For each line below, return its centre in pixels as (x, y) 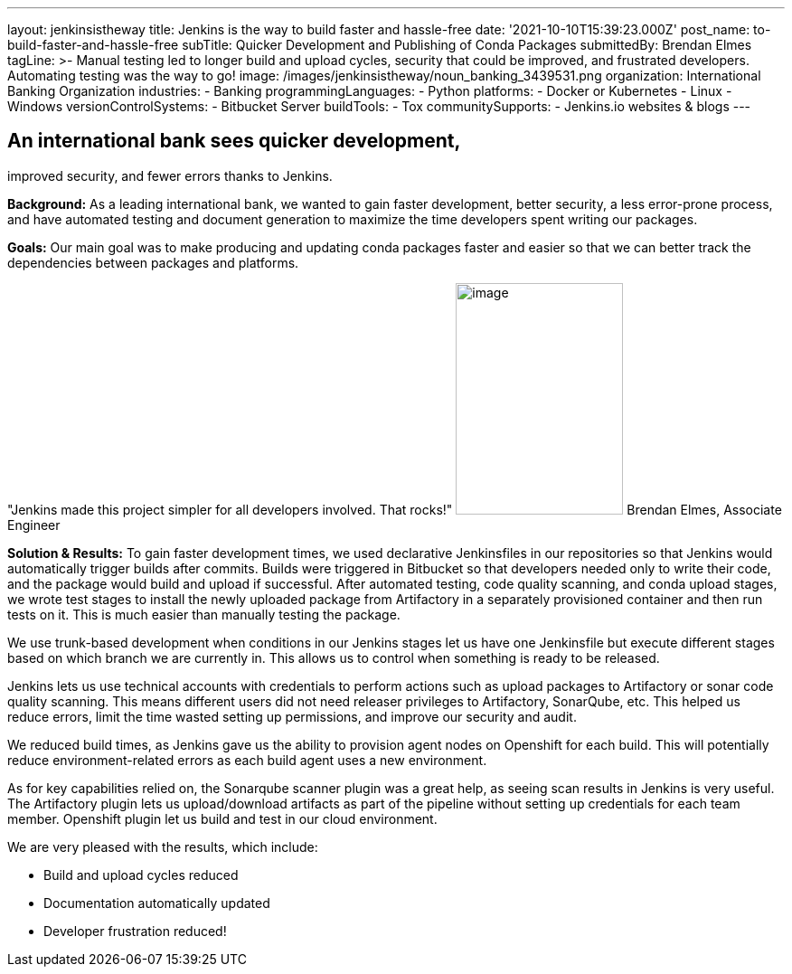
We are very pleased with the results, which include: (163, 846)
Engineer (34, 525)
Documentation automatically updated (157, 903)
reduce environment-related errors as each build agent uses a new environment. (247, 760)
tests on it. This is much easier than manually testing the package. (204, 614)
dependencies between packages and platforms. (153, 262)
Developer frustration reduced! (135, 931)
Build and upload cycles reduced (141, 875)
